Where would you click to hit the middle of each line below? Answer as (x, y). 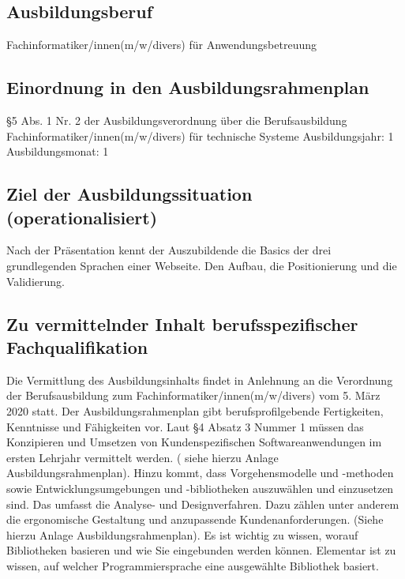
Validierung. (36, 281)
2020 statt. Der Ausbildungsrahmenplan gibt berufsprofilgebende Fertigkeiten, (195, 410)
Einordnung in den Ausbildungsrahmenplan (188, 87)
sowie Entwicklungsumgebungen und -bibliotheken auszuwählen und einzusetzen (200, 488)
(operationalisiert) (82, 217)
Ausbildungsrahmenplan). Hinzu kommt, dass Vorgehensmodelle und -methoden (200, 473)
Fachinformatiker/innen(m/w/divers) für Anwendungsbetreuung (162, 45)
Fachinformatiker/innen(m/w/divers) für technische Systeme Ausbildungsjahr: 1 (200, 135)
